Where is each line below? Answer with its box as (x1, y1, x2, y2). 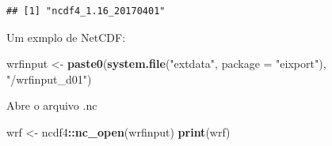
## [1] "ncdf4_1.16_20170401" (6, 6, 166, 17)
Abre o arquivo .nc (6, 97, 97, 114)
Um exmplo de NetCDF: (6, 28, 126, 45)
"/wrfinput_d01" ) (6, 70, 92, 87)
